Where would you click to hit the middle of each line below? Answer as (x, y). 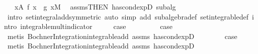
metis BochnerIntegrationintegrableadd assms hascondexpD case (122, 36)
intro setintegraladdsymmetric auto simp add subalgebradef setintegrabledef (128, 16)
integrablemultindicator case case (97, 26)
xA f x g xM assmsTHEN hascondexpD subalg (95, 6)
